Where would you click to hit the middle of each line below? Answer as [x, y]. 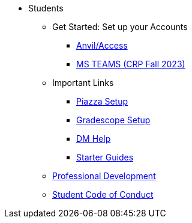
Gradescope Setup [113, 120]
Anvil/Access [102, 45]
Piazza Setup [102, 101]
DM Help [94, 139]
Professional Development [104, 176]
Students [46, 8]
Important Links [83, 83]
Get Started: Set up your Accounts [120, 27]
